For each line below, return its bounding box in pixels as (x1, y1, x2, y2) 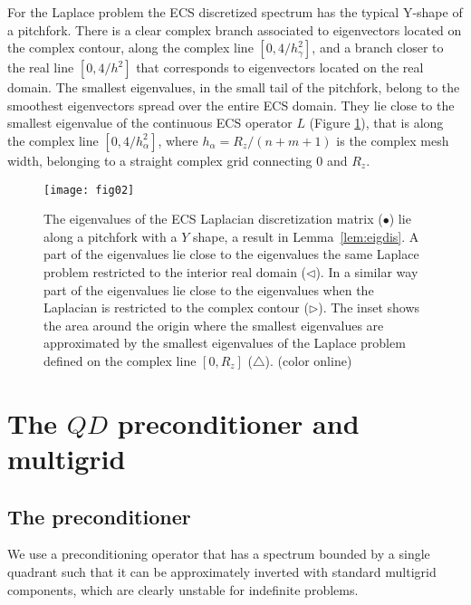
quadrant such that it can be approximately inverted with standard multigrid (7, 562, 437, 581)
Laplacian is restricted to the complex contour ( (43, 298, 309, 317)
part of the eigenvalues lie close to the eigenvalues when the (43, 280, 374, 299)
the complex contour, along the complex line (7, 38, 254, 57)
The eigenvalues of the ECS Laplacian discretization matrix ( (43, 209, 383, 228)
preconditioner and (117, 404, 360, 441)
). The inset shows (318, 298, 420, 317)
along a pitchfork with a (43, 226, 178, 245)
